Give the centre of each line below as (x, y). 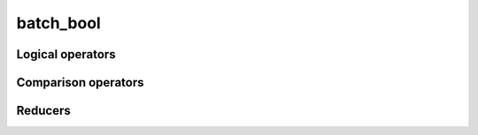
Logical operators (66, 54)
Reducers (43, 111)
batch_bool (58, 23)
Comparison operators (80, 82)
